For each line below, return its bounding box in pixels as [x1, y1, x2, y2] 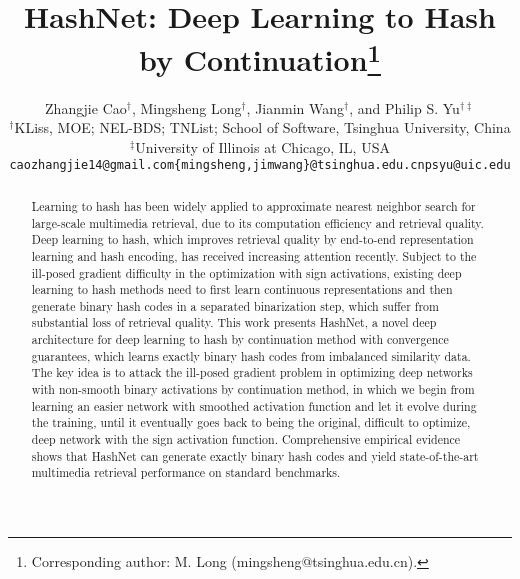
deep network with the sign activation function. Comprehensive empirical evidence [31, 431, 461, 448]
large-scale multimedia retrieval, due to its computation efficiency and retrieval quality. [31, 214, 484, 231]
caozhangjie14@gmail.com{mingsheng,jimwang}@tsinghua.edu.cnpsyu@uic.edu [9, 158, 511, 173]
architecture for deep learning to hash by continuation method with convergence [31, 331, 449, 348]
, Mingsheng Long [131, 97, 242, 118]
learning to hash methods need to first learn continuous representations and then [31, 281, 453, 298]
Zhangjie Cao [45, 97, 127, 118]
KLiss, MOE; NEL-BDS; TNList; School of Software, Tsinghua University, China [14, 117, 511, 138]
